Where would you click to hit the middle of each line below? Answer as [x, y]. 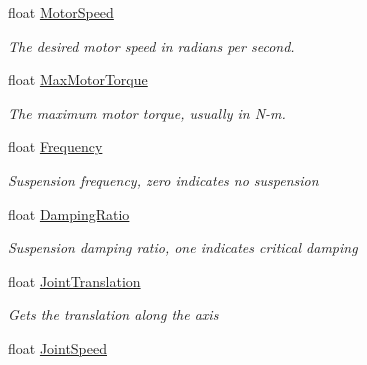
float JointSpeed [58, 347]
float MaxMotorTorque [78, 79]
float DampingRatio [69, 213]
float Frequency [55, 146]
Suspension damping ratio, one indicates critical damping [183, 247]
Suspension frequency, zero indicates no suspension [163, 179]
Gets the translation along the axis [113, 314]
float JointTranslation [74, 280]
